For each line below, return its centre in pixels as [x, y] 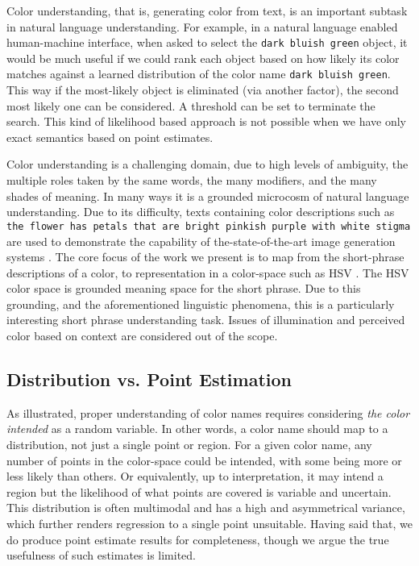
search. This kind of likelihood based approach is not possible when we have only [206, 121]
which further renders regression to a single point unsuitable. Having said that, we [209, 524]
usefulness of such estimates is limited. [102, 555]
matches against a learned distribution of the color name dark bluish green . [199, 74]
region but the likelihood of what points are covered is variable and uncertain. [199, 491]
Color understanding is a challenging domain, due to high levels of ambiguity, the [207, 164]
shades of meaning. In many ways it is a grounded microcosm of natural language [208, 196]
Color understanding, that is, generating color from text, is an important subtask [207, 10]
